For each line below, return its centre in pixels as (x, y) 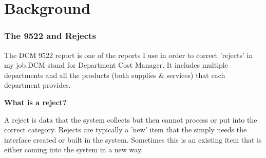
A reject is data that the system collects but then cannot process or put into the (131, 119)
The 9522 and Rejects (50, 36)
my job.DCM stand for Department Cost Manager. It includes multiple (116, 65)
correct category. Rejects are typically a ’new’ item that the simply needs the (126, 130)
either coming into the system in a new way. (74, 150)
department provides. (37, 85)
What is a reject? (35, 102)
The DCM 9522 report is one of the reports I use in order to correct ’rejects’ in (129, 55)
